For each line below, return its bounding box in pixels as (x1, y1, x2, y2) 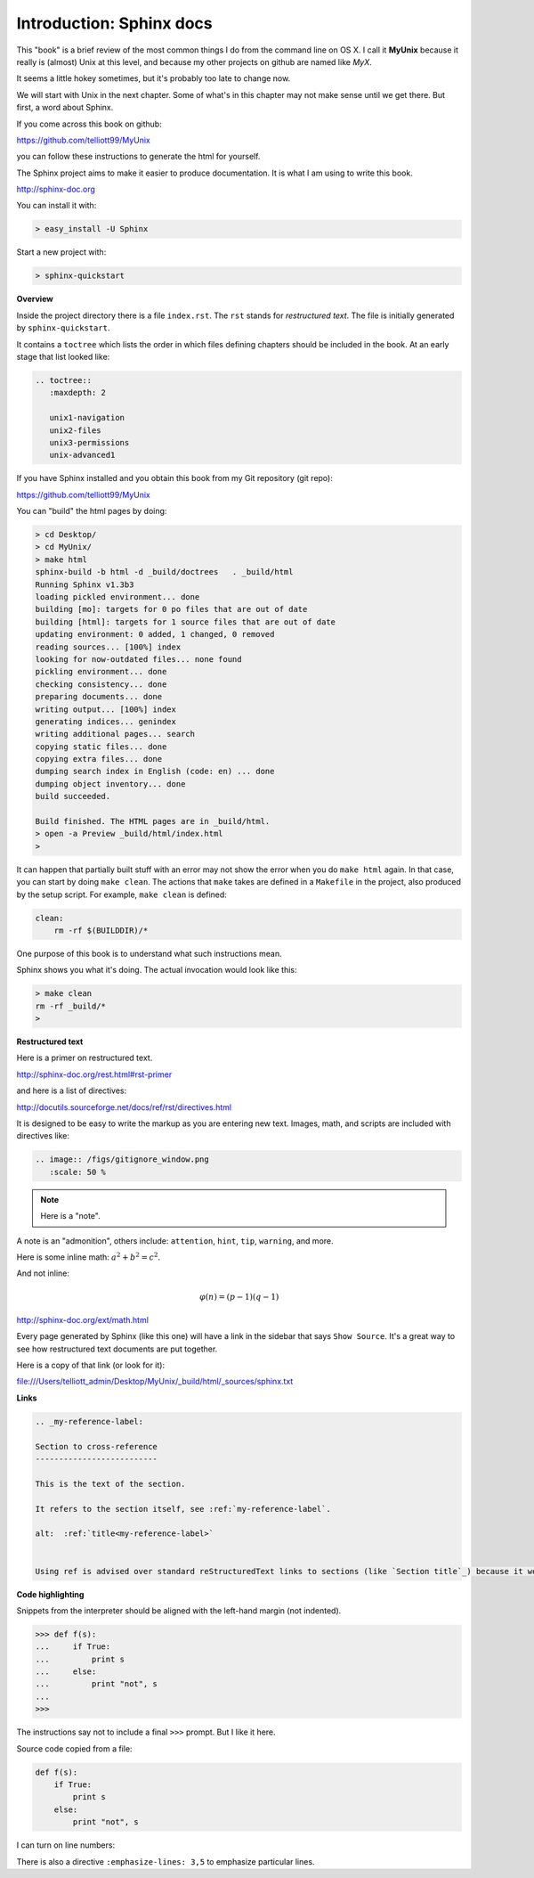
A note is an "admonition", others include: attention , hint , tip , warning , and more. (16, 1235, 334, 1246)
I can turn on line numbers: (16, 1840, 116, 1850)
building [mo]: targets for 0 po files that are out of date (35, 604, 308, 615)
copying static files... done (35, 741, 167, 752)
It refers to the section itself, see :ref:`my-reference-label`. (35, 1504, 331, 1514)
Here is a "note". (40, 1211, 101, 1221)
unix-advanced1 (49, 450, 116, 461)
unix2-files (49, 425, 101, 436)
